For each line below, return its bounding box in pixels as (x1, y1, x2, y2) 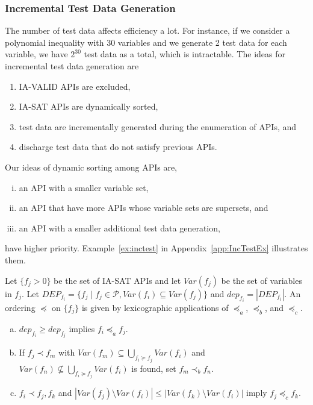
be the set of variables (221, 274, 302, 286)
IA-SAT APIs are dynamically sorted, (19, 100, 158, 113)
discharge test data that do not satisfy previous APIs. (19, 140, 217, 153)
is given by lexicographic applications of (81, 301, 229, 313)
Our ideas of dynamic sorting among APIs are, (5, 160, 177, 173)
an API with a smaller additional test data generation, (19, 221, 220, 234)
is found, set (131, 362, 176, 374)
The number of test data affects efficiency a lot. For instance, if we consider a (5, 24, 290, 37)
